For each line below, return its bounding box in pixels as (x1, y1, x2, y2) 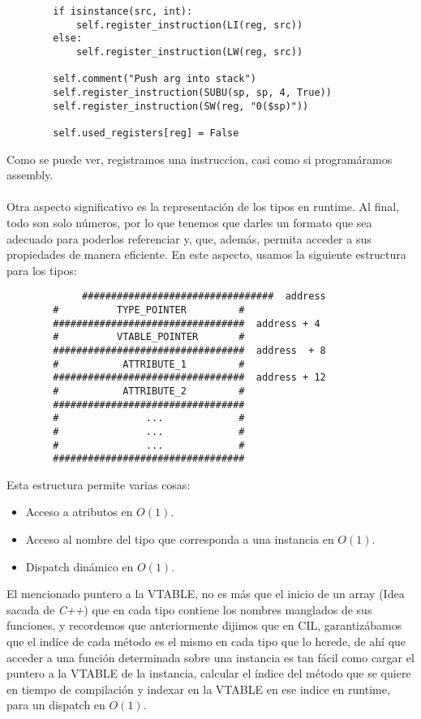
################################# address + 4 (53, 317, 320, 329)
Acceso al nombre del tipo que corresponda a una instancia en (25, 531, 334, 548)
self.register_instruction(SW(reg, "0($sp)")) (53, 100, 309, 112)
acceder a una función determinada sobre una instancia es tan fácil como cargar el (6, 648, 415, 665)
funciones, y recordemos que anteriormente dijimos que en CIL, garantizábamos (6, 617, 402, 634)
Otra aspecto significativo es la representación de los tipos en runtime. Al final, (6, 198, 399, 215)
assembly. (6, 166, 54, 183)
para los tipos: (6, 261, 77, 278)
